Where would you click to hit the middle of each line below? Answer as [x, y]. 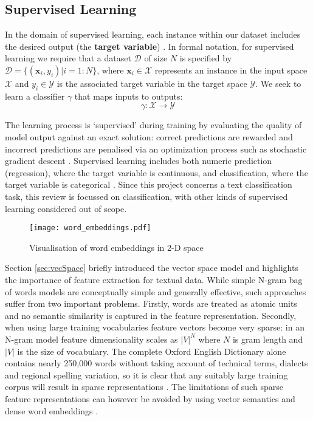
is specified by [206, 58]
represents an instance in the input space [231, 70]
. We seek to [278, 83]
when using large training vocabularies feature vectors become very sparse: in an [155, 327]
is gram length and [268, 339]
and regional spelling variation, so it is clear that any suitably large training [146, 375]
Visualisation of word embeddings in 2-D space [116, 247]
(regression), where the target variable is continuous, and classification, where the [156, 172]
